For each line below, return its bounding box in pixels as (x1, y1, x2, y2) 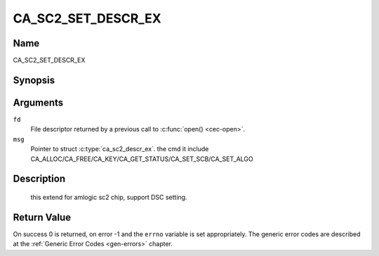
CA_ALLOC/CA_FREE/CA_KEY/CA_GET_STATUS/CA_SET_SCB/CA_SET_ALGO (30, 155, 253, 163)
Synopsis (13, 74, 55, 86)
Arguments (13, 96, 64, 108)
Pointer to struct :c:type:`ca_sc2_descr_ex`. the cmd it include (30, 145, 209, 153)
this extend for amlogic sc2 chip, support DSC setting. (30, 193, 187, 201)
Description (13, 173, 66, 185)
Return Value (13, 211, 72, 223)
